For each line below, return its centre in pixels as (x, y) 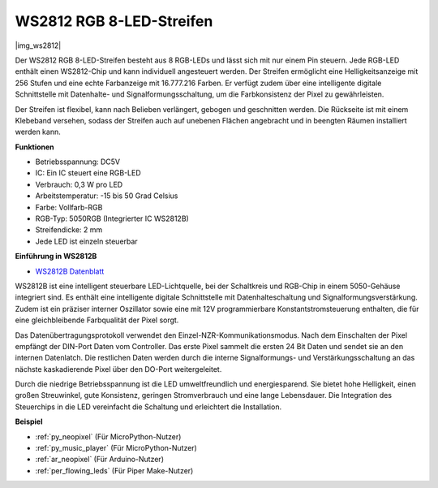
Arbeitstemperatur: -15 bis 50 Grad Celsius (107, 196)
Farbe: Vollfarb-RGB (69, 207)
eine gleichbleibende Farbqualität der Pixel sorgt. (97, 320)
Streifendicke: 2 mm (69, 230)
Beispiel (29, 421)
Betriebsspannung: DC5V (78, 162)
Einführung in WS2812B (56, 257)
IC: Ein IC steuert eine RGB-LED (88, 173)
